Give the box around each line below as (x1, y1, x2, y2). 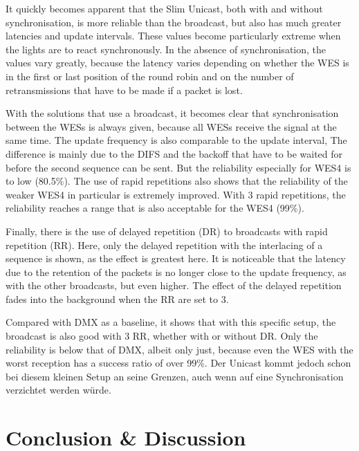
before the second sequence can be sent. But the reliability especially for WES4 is (6, 160, 351, 174)
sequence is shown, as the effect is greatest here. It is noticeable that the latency (6, 251, 346, 266)
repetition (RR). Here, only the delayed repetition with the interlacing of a (6, 237, 323, 252)
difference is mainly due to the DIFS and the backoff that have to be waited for (6, 146, 343, 160)
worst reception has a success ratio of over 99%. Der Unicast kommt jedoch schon (6, 356, 351, 370)
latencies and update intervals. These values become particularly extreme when (6, 28, 341, 43)
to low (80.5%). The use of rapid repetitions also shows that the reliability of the (6, 174, 348, 188)
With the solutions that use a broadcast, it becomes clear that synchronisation (6, 106, 339, 120)
